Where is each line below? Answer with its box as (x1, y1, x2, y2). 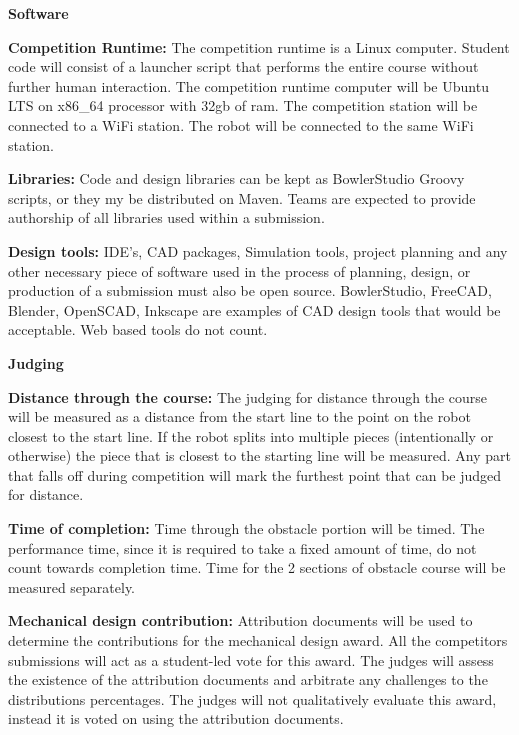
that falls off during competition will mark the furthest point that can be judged (8, 464, 502, 485)
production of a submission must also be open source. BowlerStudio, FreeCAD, (8, 280, 492, 301)
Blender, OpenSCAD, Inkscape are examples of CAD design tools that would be (8, 299, 501, 320)
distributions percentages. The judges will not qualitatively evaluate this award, (8, 688, 497, 709)
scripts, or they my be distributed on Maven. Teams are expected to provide (8, 187, 476, 208)
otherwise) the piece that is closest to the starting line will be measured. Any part (8, 445, 512, 466)
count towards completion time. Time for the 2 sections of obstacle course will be (8, 557, 506, 578)
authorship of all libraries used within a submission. (8, 207, 325, 228)
